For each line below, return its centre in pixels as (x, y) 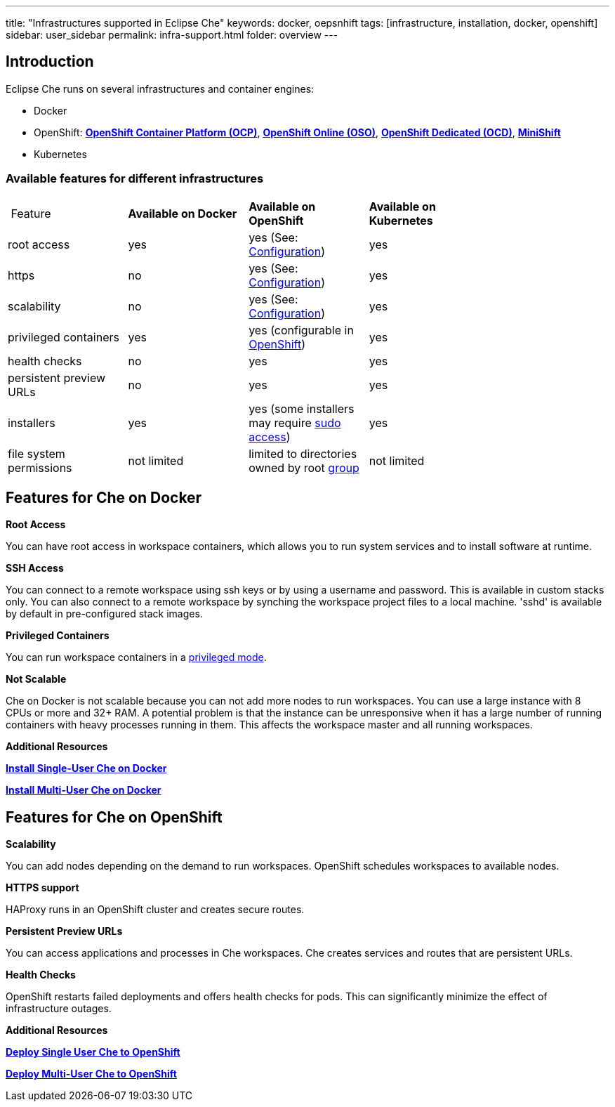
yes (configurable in (301, 330)
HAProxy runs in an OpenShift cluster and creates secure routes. (155, 910)
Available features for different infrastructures (135, 179)
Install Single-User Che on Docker (86, 768)
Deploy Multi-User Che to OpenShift (91, 1074)
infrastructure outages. (59, 1009)
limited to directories (303, 453)
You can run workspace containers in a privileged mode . (136, 657)
